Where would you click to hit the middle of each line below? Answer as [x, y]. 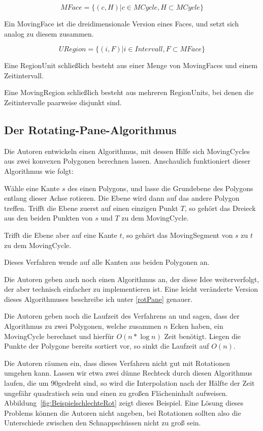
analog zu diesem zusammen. [49, 33]
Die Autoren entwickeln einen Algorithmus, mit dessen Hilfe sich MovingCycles [127, 151]
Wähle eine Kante [32, 188]
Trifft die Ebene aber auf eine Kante [61, 235]
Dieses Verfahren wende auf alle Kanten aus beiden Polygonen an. [107, 262]
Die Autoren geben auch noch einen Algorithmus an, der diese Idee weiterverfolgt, [132, 279]
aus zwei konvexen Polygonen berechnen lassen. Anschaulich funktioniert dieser [127, 161]
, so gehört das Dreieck [220, 208]
